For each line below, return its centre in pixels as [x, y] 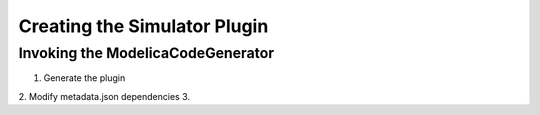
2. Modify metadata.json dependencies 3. [104, 96]
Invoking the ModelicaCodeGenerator [146, 53]
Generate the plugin [84, 78]
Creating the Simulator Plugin [143, 26]
